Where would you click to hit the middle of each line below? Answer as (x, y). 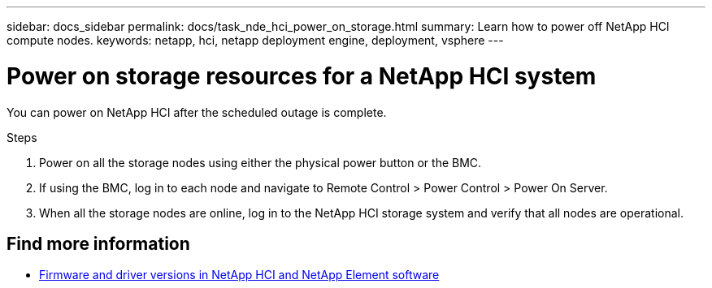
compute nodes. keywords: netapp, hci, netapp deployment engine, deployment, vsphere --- (255, 40)
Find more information (98, 243)
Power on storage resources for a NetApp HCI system (302, 76)
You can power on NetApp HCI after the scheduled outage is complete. (197, 112)
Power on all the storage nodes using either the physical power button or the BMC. (260, 162)
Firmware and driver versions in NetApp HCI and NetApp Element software (239, 275)
